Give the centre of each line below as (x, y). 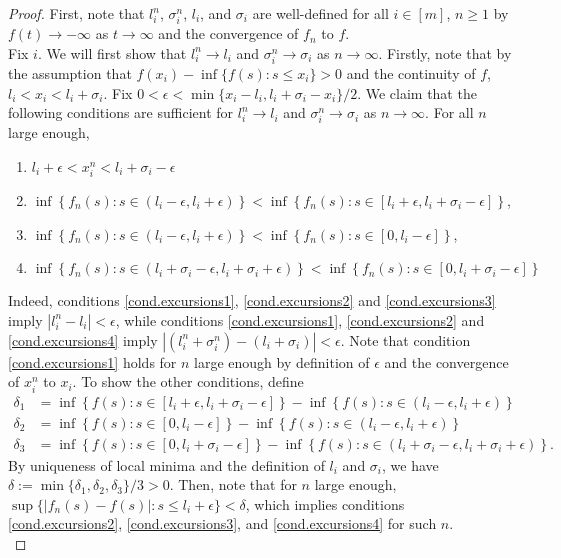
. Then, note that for (233, 484)
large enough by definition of (282, 361)
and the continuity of (411, 72)
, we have (410, 464)
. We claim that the (417, 92)
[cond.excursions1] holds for (92, 361)
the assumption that (70, 72)
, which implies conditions (325, 503)
